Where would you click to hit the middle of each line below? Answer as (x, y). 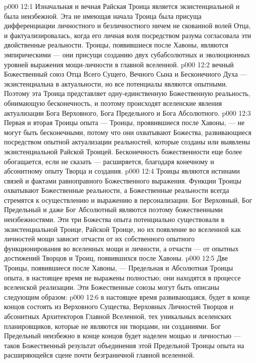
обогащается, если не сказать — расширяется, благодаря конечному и (109, 161)
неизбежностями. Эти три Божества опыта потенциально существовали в (114, 219)
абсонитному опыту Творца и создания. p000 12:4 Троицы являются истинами (122, 171)
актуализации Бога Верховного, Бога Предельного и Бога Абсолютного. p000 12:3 (128, 113)
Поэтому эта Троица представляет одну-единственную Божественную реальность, (127, 93)
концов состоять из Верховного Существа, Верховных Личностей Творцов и (119, 306)
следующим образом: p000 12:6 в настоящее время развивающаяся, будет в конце (127, 296)
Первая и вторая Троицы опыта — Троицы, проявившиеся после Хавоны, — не (124, 122)
